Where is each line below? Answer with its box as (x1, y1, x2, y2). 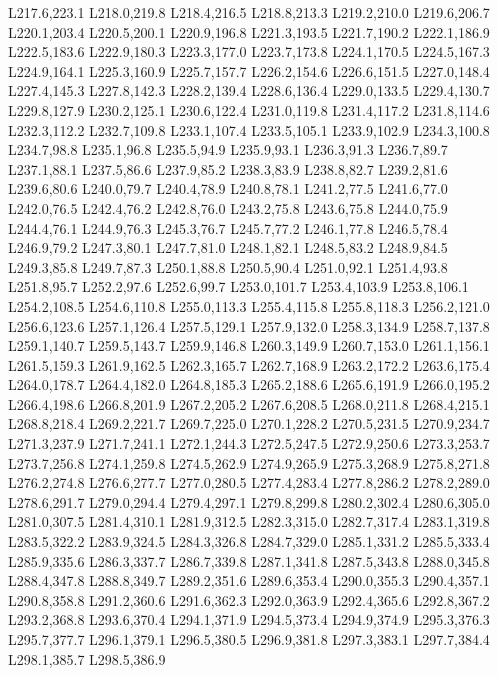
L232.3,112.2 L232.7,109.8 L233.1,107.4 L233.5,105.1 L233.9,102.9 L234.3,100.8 (8, 119, 490, 140)
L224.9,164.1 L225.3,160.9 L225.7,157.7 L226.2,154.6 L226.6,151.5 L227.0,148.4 (8, 60, 490, 81)
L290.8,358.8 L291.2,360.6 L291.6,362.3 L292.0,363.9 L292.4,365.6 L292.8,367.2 (8, 589, 490, 610)
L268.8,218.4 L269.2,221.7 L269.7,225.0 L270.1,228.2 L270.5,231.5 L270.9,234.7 (8, 413, 490, 434)
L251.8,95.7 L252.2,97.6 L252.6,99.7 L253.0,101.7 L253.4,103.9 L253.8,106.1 (8, 276, 469, 297)
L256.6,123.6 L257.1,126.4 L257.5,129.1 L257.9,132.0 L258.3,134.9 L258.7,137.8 (8, 315, 490, 336)
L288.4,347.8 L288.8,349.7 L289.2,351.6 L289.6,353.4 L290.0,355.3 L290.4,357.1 (8, 570, 490, 591)
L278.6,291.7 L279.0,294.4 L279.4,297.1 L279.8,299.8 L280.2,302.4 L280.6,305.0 (8, 491, 490, 512)
